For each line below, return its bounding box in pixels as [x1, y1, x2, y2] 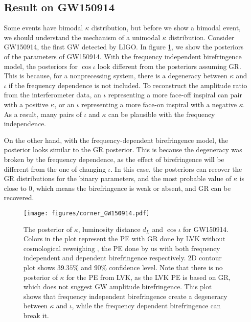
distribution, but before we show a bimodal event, [91, 23, 241, 33]
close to [4, 183, 26, 193]
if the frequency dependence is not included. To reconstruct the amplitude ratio [8, 80, 247, 90]
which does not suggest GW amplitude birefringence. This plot [23, 281, 212, 292]
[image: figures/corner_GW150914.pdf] [23, 209, 150, 217]
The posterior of [23, 224, 72, 234]
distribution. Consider [168, 32, 234, 42]
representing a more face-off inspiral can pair [108, 90, 242, 100]
